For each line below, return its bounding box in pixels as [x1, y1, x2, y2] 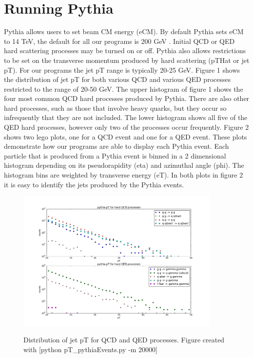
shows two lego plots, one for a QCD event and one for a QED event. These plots [4, 131, 247, 141]
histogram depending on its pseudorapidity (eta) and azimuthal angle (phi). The [4, 160, 244, 170]
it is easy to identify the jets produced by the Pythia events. [4, 179, 184, 189]
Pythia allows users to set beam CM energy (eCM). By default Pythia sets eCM [4, 26, 244, 37]
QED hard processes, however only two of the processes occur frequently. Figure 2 [4, 122, 249, 132]
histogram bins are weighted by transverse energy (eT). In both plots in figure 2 [4, 170, 243, 180]
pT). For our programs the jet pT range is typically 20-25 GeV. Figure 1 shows [4, 64, 240, 75]
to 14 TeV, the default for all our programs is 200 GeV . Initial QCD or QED [4, 36, 235, 46]
